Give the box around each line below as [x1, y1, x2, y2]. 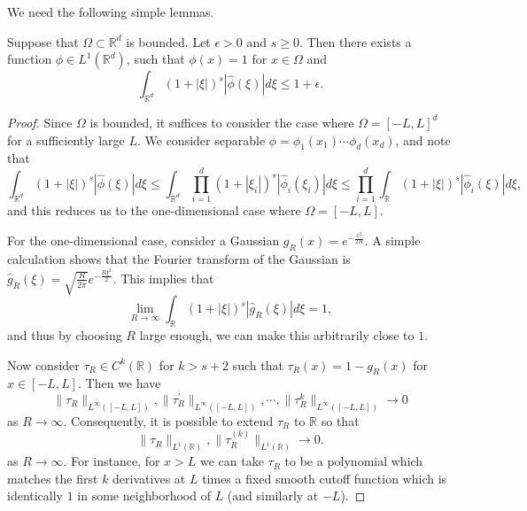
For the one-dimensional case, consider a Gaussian [7, 231, 280, 250]
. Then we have [78, 374, 161, 392]
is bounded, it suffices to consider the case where [89, 112, 354, 131]
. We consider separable [136, 130, 266, 149]
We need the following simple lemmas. [7, 3, 214, 20]
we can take [199, 452, 264, 470]
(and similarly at [227, 486, 319, 505]
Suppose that [7, 32, 79, 50]
